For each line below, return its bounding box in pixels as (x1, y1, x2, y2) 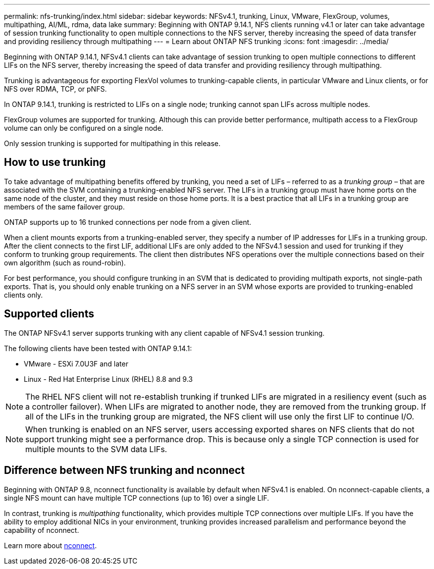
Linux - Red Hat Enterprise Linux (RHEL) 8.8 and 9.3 (24, 374, 193, 383)
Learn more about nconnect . (4, 541, 97, 550)
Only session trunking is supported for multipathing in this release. (4, 139, 220, 148)
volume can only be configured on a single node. (4, 124, 163, 132)
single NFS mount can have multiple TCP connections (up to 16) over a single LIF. (4, 493, 269, 502)
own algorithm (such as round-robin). (4, 258, 126, 267)
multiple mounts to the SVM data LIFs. (25, 444, 167, 454)
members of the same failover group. (4, 202, 125, 211)
